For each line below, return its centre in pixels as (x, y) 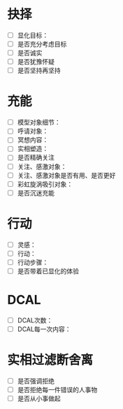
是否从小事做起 (39, 398)
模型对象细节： (39, 122)
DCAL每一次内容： (44, 329)
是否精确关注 (36, 157)
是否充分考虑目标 (42, 44)
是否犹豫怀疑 (36, 62)
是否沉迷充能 (36, 193)
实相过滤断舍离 (50, 360)
